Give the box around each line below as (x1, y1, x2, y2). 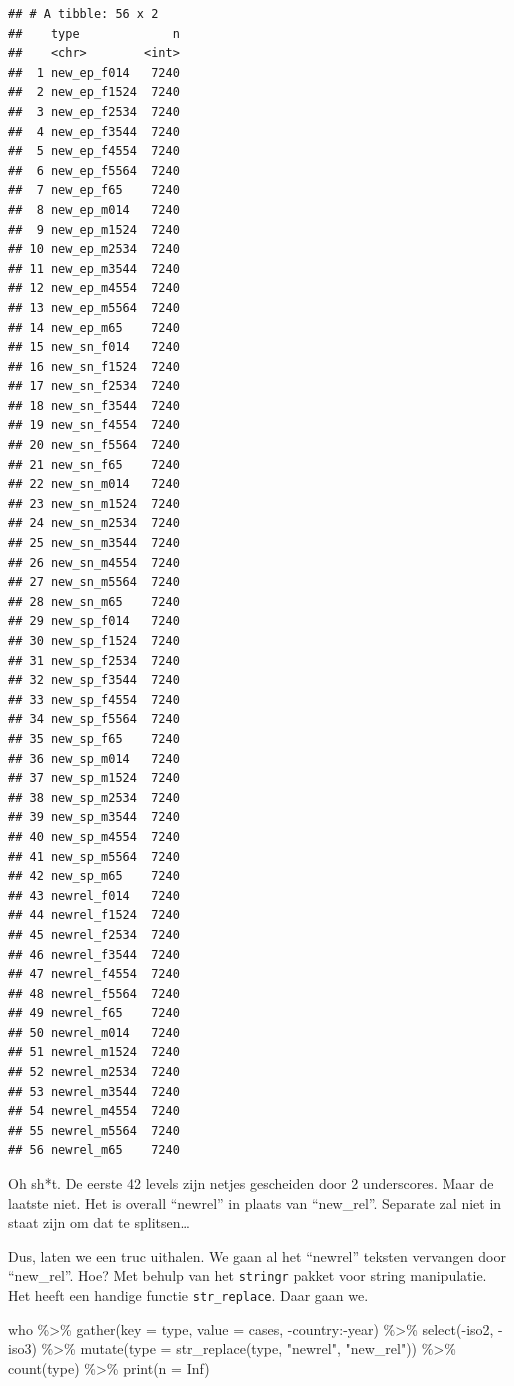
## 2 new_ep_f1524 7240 (8, 85, 180, 100)
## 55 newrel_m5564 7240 (8, 1123, 180, 1138)
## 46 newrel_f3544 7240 (8, 947, 180, 962)
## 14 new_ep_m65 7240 (8, 320, 180, 335)
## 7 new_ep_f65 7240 (8, 183, 180, 198)
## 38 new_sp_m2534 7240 (8, 790, 180, 805)
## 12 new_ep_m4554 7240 (8, 281, 180, 296)
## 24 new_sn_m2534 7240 (8, 516, 180, 531)
